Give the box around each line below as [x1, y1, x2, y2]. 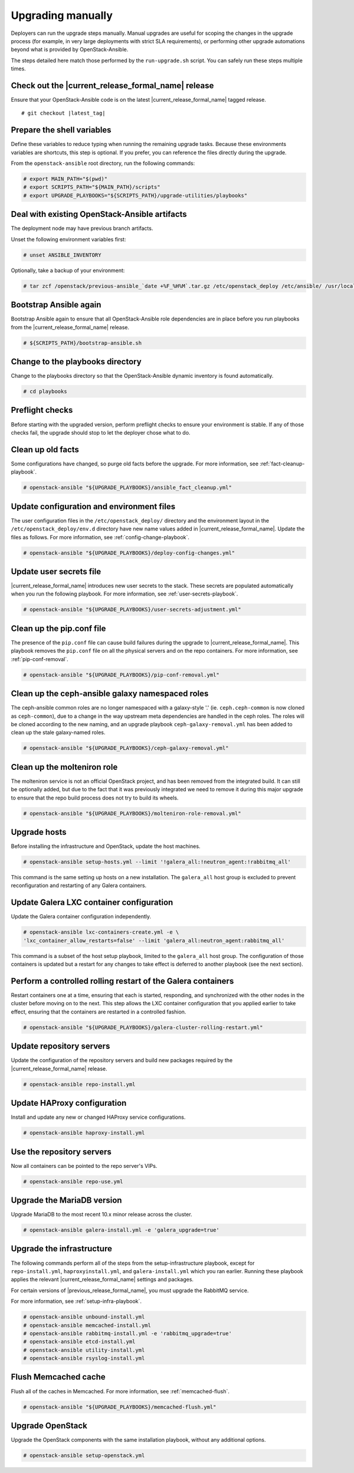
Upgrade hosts [11, 827, 67, 837]
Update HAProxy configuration [11, 1098, 127, 1108]
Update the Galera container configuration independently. [11, 913, 152, 920]
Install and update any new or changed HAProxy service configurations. [11, 1113, 186, 1121]
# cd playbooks [23, 388, 67, 395]
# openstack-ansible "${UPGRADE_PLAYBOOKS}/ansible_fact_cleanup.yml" [23, 484, 232, 491]
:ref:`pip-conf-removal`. [11, 655, 69, 662]
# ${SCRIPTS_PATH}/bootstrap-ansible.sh [23, 339, 142, 346]
